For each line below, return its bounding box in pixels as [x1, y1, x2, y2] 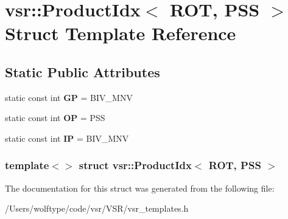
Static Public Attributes [5, 62, 160, 81]
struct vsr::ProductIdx [79, 158, 192, 173]
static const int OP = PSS [5, 111, 105, 124]
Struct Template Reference [5, 21, 236, 46]
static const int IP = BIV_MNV [5, 131, 129, 144]
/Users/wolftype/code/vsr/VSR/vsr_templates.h [5, 202, 189, 215]
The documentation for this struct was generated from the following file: [5, 181, 275, 194]
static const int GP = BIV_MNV [5, 91, 133, 103]
